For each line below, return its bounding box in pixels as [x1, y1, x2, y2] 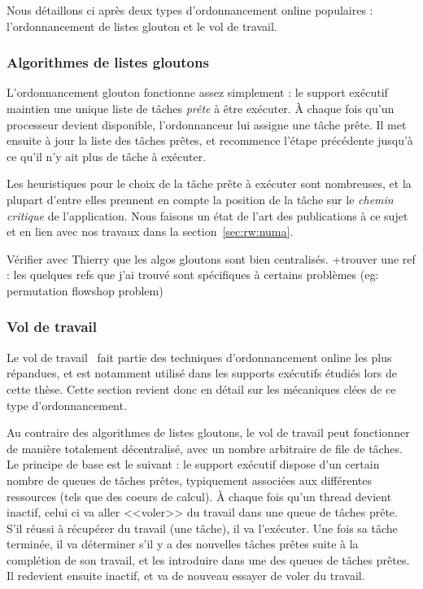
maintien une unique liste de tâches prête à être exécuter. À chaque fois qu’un [7, 100, 395, 116]
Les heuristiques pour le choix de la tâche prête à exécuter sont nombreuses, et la [7, 175, 412, 192]
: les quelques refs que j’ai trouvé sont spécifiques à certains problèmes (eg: [7, 266, 379, 283]
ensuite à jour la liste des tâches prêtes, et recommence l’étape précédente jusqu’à [7, 132, 413, 149]
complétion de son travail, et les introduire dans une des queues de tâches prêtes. [7, 551, 410, 568]
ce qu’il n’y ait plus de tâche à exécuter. [7, 147, 207, 164]
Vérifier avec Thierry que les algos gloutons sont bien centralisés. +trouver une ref [7, 250, 416, 267]
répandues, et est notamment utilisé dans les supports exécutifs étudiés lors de [7, 364, 397, 382]
